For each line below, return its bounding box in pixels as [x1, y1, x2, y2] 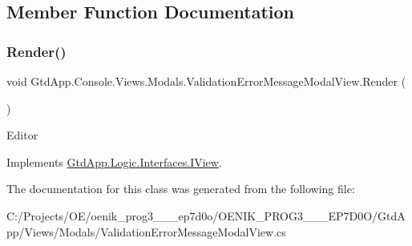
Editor [6, 127, 38, 143]
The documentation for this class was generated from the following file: [6, 180, 355, 197]
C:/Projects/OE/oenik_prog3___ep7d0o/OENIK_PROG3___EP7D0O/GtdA [6, 207, 406, 224]
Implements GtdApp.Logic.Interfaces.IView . [6, 153, 222, 170]
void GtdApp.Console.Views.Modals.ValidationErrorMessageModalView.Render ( [6, 73, 406, 89]
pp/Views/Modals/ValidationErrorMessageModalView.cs [6, 223, 286, 240]
